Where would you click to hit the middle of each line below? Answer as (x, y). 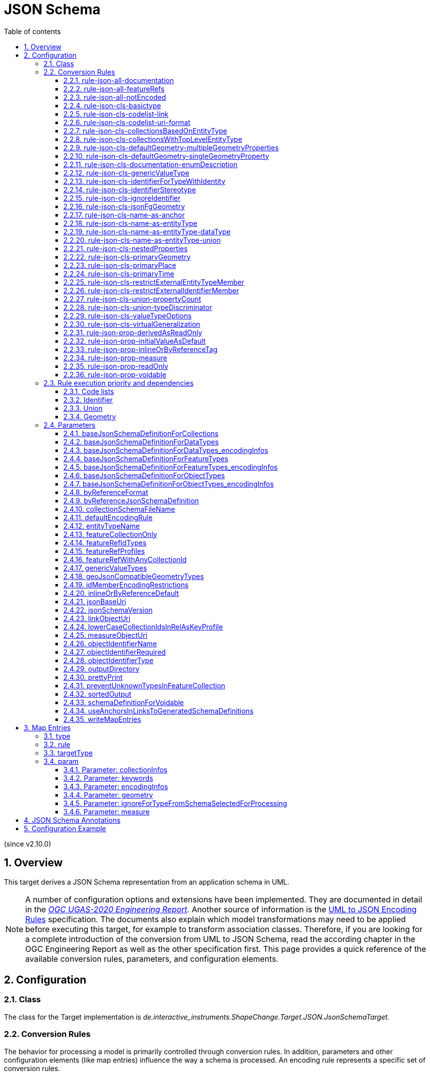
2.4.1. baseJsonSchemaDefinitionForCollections (141, 433)
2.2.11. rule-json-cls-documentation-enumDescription (151, 164)
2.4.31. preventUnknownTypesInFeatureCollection (144, 685)
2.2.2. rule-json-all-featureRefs (114, 89)
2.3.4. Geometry (90, 416)
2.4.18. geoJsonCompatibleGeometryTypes (134, 576)
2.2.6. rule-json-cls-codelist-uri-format (127, 122)
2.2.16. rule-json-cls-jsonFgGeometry (124, 206)
